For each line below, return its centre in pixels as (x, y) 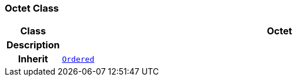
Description (33, 45)
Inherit (33, 59)
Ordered (78, 59)
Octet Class (32, 8)
